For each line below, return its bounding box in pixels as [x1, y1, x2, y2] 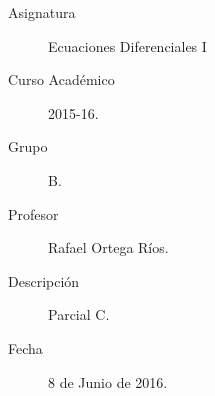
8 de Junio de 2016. [48, 371, 168, 392]
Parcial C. [48, 304, 110, 325]
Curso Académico [8, 69, 115, 90]
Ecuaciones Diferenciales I [48, 35, 207, 56]
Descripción [8, 270, 80, 291]
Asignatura [8, 2, 76, 22]
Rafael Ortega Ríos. [48, 237, 169, 258]
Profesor [8, 203, 59, 224]
